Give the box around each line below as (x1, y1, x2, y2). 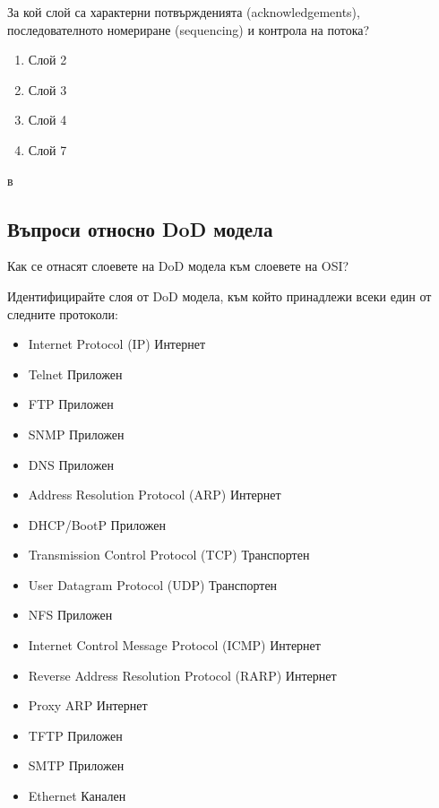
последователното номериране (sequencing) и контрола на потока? (7, 20, 370, 39)
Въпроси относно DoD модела (7, 214, 273, 242)
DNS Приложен (28, 455, 114, 474)
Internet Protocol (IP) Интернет (28, 334, 206, 353)
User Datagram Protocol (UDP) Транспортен (28, 575, 278, 594)
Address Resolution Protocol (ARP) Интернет (28, 485, 281, 504)
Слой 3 (28, 80, 67, 99)
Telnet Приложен (28, 364, 123, 383)
